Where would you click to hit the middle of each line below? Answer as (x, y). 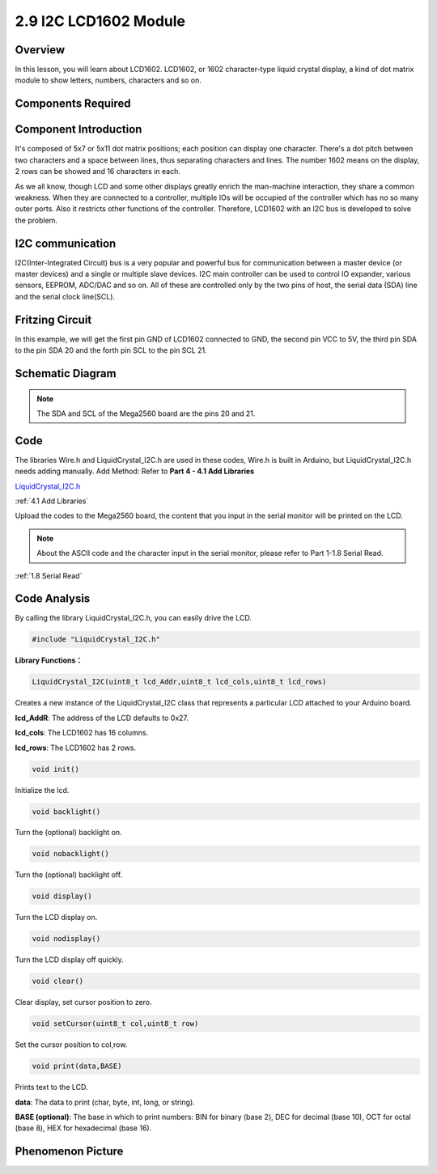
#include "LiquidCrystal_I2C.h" (96, 640)
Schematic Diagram (66, 373)
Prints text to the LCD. (51, 1087)
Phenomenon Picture (69, 1152)
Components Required (73, 104)
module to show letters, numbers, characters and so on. (108, 80)
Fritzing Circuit (53, 320)
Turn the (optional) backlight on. (68, 833)
